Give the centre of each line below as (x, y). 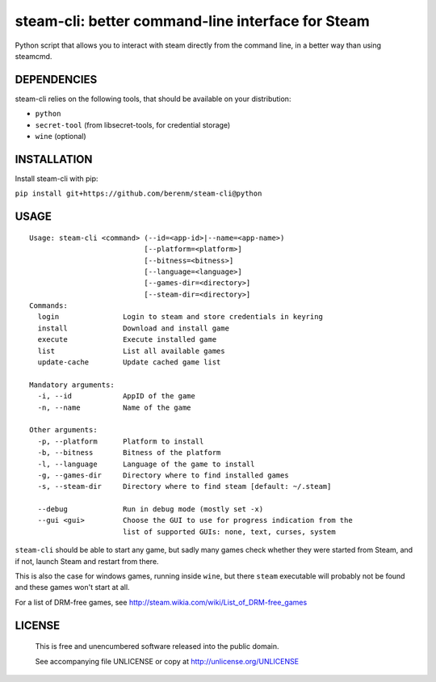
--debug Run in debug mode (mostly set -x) (151, 509)
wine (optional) (61, 137)
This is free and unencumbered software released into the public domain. (157, 646)
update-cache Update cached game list (129, 362)
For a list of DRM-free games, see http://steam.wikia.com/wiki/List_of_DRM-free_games (161, 602)
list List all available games (131, 351)
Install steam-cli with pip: (57, 179)
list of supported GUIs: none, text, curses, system (229, 532)
